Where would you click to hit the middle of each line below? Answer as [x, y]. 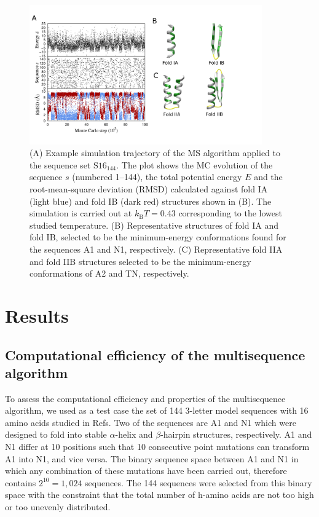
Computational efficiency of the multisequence [155, 354]
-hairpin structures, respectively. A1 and [236, 434]
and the [268, 177]
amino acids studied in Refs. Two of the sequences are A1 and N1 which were [151, 422]
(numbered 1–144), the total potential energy [157, 177]
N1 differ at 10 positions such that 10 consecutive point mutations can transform [157, 447]
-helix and [134, 434]
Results [37, 315]
